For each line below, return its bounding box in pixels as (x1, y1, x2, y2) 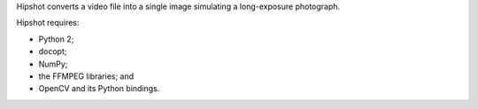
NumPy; (38, 58, 68, 69)
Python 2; (38, 34, 74, 44)
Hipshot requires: (16, 18, 80, 28)
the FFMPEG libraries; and (38, 71, 135, 82)
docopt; (38, 46, 67, 57)
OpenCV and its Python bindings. (38, 83, 160, 94)
